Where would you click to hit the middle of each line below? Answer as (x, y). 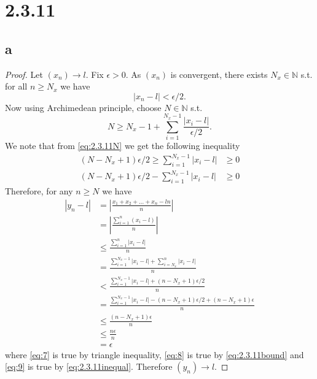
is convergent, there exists (219, 74)
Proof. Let (24, 74)
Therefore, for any (39, 191)
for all (16, 86)
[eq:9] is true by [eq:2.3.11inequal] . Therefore (89, 366)
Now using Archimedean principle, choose (83, 107)
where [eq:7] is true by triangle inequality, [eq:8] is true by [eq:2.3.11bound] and (155, 354)
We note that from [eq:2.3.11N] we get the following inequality (123, 145)
